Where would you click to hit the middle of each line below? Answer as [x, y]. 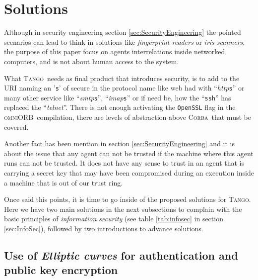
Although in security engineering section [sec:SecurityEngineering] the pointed [123, 32]
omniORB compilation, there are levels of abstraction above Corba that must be [128, 117]
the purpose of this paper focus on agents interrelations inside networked [115, 51]
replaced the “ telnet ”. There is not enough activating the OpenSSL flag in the [120, 107]
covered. [16, 127]
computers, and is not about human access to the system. [92, 61]
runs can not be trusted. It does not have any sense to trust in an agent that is [124, 163]
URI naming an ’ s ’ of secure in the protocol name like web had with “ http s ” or [124, 88]
